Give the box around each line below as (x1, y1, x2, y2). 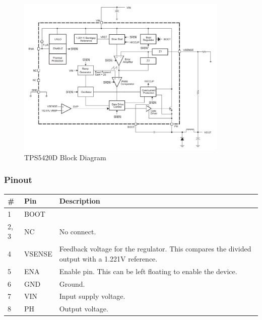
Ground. (59, 278, 85, 289)
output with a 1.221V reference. (59, 253, 158, 264)
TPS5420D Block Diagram (24, 152, 106, 162)
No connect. (59, 226, 96, 236)
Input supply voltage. (59, 291, 125, 301)
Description (59, 196, 100, 206)
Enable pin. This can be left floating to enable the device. (59, 266, 237, 276)
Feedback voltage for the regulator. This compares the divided (59, 243, 251, 254)
